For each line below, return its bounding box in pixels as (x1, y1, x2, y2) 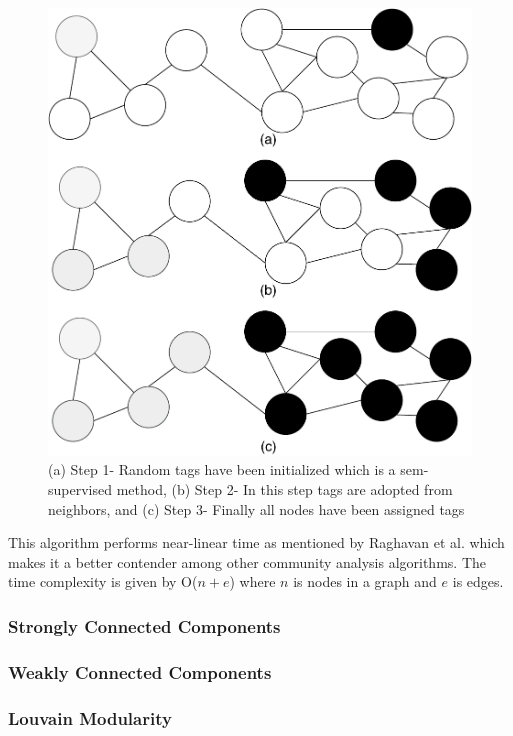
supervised (48, 479, 112, 500)
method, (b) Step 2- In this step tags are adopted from (116, 479, 453, 500)
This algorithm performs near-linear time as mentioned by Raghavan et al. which (8, 532, 505, 553)
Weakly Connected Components (8, 659, 272, 684)
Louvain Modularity (8, 705, 172, 730)
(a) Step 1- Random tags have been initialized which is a (48, 459, 396, 480)
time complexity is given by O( (8, 571, 198, 592)
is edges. (452, 571, 504, 592)
